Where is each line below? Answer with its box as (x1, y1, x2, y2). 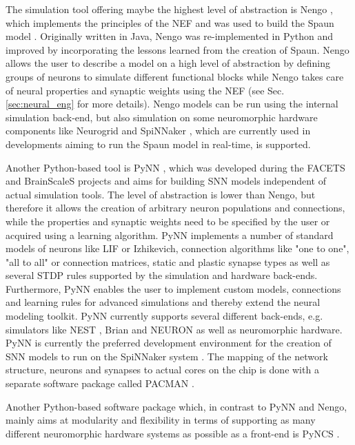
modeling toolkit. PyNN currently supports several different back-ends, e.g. (6, 309, 323, 323)
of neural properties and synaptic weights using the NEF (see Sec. (6, 83, 285, 97)
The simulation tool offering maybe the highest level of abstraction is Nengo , (6, 2, 333, 16)
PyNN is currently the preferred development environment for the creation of (6, 335, 332, 350)
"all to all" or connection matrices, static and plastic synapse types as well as (6, 254, 330, 269)
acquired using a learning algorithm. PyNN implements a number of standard (6, 227, 334, 242)
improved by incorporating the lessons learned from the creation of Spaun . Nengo (6, 42, 349, 56)
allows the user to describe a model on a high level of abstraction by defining (6, 56, 330, 70)
